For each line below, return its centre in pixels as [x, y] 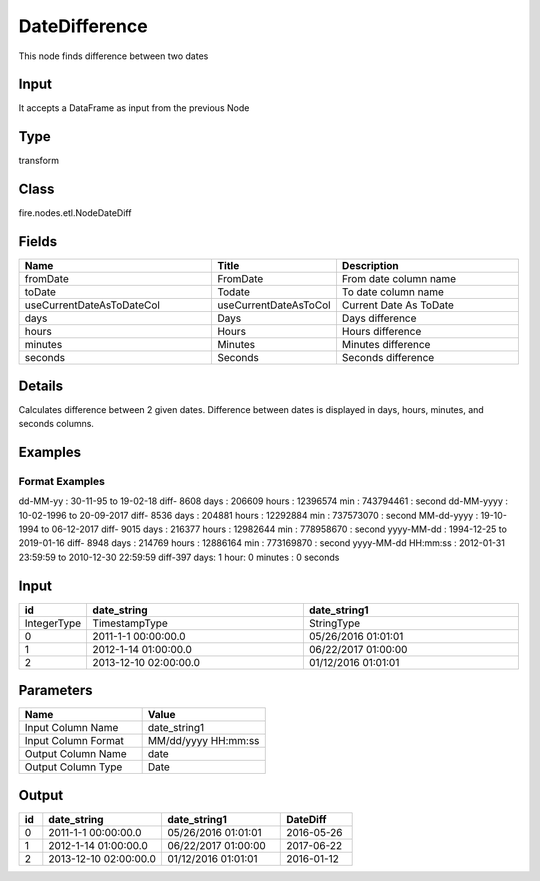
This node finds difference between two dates [113, 56]
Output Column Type [73, 767]
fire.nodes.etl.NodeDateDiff [75, 213]
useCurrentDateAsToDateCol [92, 305]
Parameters [55, 690]
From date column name [399, 279]
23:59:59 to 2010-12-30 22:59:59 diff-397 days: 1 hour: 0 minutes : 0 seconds [179, 557]
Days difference [379, 318]
